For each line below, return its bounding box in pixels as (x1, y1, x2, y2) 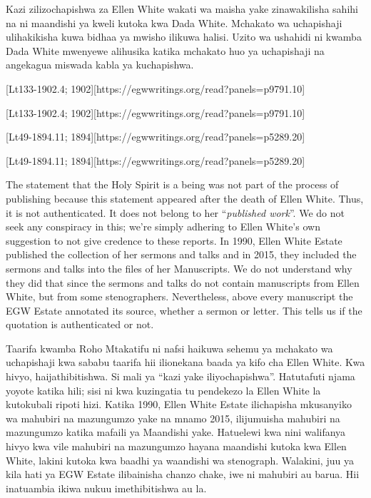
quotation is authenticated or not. (6, 317, 154, 332)
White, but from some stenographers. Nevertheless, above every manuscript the (6, 289, 353, 304)
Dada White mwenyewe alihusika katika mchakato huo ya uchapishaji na (6, 43, 325, 58)
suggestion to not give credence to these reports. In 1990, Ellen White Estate (6, 233, 342, 248)
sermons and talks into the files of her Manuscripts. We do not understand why (6, 260, 352, 275)
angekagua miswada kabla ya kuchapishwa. (6, 57, 194, 72)
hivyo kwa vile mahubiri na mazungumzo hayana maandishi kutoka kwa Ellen (6, 439, 347, 454)
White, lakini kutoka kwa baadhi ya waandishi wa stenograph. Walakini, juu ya (6, 452, 354, 467)
